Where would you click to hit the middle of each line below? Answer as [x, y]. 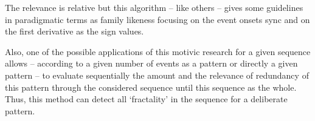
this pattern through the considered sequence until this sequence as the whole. [151, 87]
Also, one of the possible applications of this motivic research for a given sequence [158, 51]
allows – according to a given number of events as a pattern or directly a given [151, 63]
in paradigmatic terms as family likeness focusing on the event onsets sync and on [157, 19]
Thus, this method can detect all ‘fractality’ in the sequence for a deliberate [146, 99]
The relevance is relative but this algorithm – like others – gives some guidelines [154, 7]
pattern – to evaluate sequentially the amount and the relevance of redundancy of [157, 75]
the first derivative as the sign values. [74, 31]
